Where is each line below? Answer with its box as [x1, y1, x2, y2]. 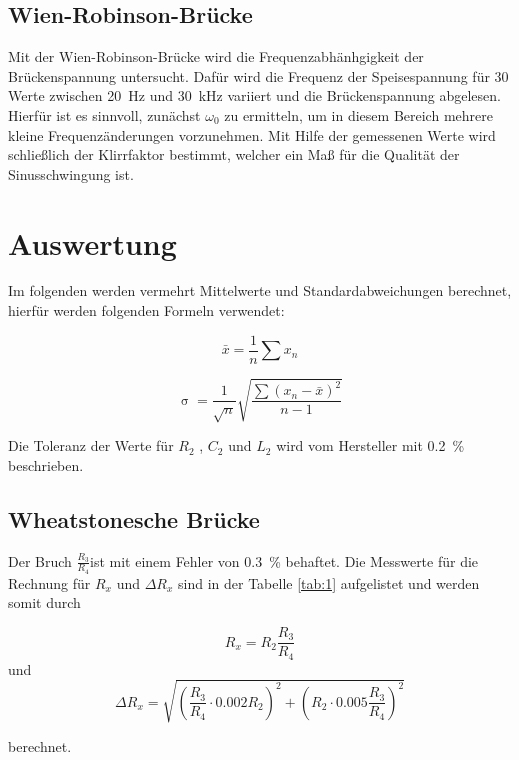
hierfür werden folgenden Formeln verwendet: [8, 300, 285, 321]
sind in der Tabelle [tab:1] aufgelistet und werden [178, 572, 480, 593]
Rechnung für [8, 572, 91, 593]
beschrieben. [8, 454, 84, 475]
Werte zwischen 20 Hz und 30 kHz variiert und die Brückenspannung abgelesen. [8, 85, 501, 106]
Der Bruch [8, 550, 72, 571]
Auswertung [8, 222, 177, 263]
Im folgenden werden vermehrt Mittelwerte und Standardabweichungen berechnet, [8, 280, 512, 301]
